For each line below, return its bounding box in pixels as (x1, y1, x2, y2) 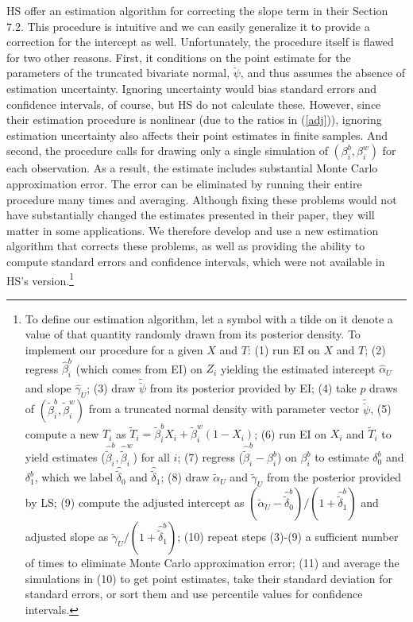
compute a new (25, 425, 99, 442)
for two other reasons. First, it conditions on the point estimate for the (6, 48, 351, 65)
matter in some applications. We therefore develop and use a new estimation (6, 222, 379, 238)
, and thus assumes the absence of (240, 64, 406, 81)
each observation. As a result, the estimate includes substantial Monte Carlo (6, 160, 378, 176)
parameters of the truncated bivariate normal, (6, 64, 230, 81)
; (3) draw (87, 380, 136, 396)
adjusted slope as (25, 528, 109, 545)
